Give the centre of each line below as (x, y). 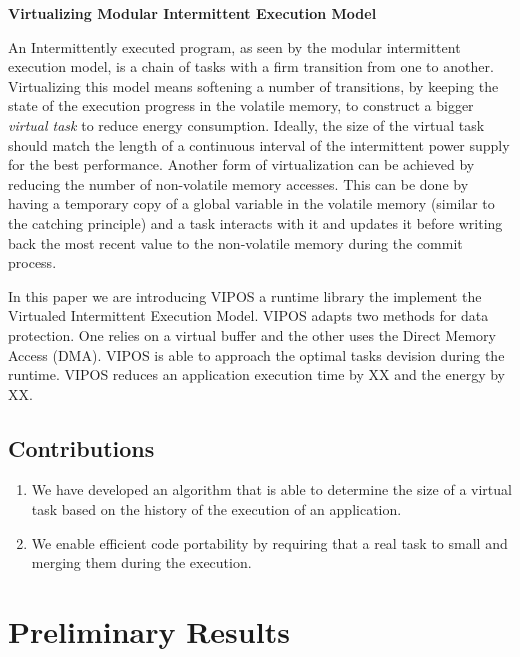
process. (32, 262)
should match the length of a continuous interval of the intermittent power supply (259, 144)
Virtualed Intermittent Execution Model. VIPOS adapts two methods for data (248, 315)
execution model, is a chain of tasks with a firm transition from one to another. (251, 66)
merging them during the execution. (141, 562)
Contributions (81, 447)
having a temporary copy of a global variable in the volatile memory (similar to (251, 203)
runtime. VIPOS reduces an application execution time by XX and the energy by (257, 374)
